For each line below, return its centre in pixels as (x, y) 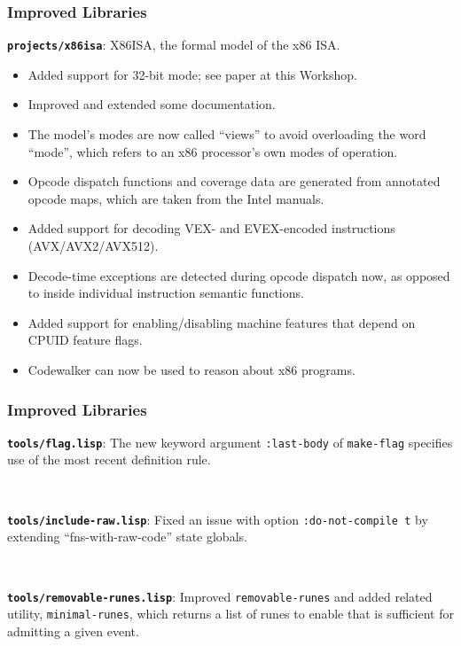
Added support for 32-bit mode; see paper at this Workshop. (192, 74)
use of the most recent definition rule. (109, 459)
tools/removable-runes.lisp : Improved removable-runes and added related (220, 596)
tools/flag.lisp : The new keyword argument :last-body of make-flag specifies (230, 442)
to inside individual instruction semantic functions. (166, 293)
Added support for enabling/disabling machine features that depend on (222, 322)
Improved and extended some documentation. (152, 104)
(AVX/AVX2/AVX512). (93, 246)
